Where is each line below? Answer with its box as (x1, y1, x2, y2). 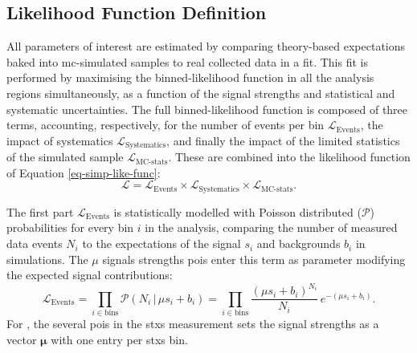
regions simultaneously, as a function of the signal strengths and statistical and (6, 84, 395, 101)
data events (6, 235, 63, 252)
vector (6, 331, 37, 347)
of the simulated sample (6, 148, 124, 165)
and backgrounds (256, 235, 341, 252)
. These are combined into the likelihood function (168, 148, 411, 165)
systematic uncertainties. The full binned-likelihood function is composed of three (6, 100, 408, 117)
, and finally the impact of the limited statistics (166, 132, 400, 148)
